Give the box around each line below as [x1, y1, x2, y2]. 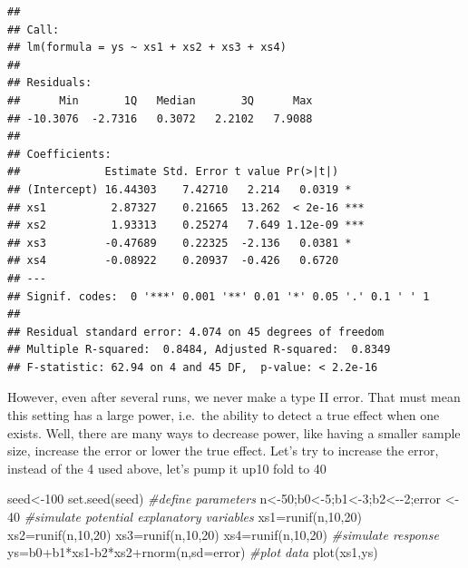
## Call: [7, 23, 60, 36]
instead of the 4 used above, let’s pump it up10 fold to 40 [7, 458, 327, 477]
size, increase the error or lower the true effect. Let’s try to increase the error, [7, 441, 439, 460]
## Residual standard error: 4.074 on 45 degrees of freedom [7, 325, 385, 338]
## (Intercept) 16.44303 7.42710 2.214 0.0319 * [7, 182, 352, 196]
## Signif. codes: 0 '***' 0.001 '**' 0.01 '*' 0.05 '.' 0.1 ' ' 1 [7, 289, 430, 303]
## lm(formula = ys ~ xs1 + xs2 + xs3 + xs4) [7, 41, 287, 54]
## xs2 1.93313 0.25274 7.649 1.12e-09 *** [7, 219, 365, 232]
